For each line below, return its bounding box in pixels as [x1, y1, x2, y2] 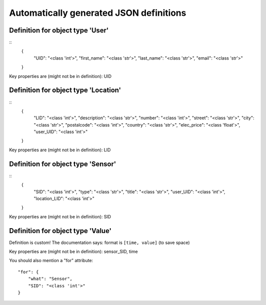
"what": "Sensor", [28, 276, 73, 282]
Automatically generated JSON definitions [9, 7, 187, 18]
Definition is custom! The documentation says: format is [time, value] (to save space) [9, 239, 190, 245]
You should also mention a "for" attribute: [9, 258, 94, 264]
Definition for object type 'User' [9, 26, 109, 34]
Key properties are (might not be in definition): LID [9, 147, 111, 153]
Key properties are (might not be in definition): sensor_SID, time [9, 249, 138, 255]
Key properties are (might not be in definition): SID [9, 213, 111, 219]
